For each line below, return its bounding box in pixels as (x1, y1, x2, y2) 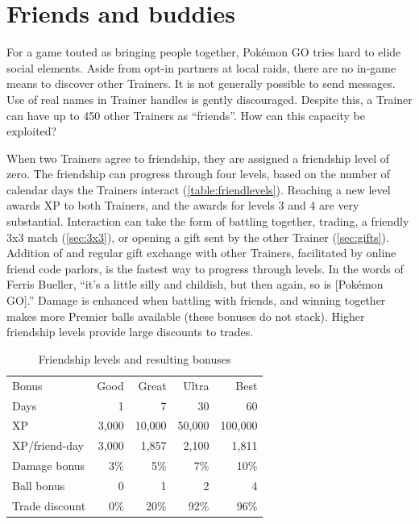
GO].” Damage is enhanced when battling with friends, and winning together (6, 292, 386, 309)
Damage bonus (12, 457, 85, 474)
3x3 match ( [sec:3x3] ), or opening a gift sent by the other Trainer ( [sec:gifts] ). (6, 228, 389, 245)
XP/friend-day (12, 437, 84, 454)
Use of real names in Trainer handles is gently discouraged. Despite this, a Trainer (6, 90, 413, 107)
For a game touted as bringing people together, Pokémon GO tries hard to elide (6, 44, 401, 60)
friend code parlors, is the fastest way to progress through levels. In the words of (6, 260, 404, 277)
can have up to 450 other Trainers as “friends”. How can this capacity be (6, 106, 365, 123)
